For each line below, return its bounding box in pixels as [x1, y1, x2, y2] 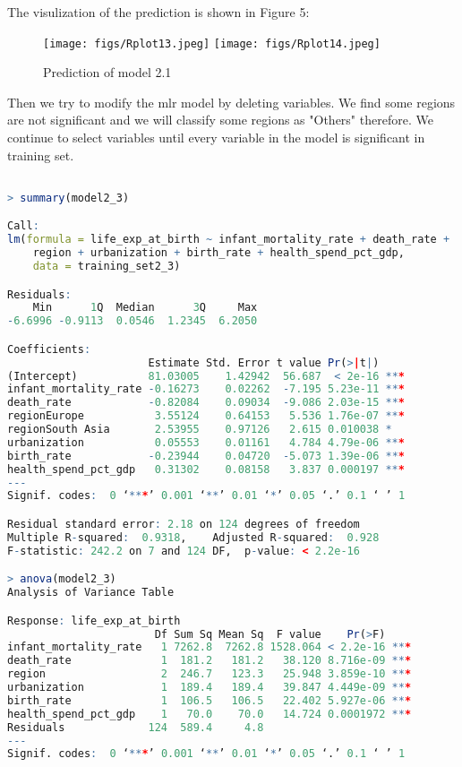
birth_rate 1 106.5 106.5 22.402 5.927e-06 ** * [7, 694, 412, 707]
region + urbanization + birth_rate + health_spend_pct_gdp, [32, 246, 405, 260]
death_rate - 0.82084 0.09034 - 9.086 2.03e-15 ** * [7, 396, 405, 409]
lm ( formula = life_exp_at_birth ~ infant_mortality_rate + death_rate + [7, 233, 450, 246]
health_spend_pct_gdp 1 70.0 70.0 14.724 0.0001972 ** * [7, 707, 412, 720]
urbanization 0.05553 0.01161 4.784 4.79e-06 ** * [7, 435, 405, 449]
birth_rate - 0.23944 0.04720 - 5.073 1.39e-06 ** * [7, 449, 405, 462]
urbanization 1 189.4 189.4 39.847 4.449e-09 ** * [7, 681, 412, 694]
